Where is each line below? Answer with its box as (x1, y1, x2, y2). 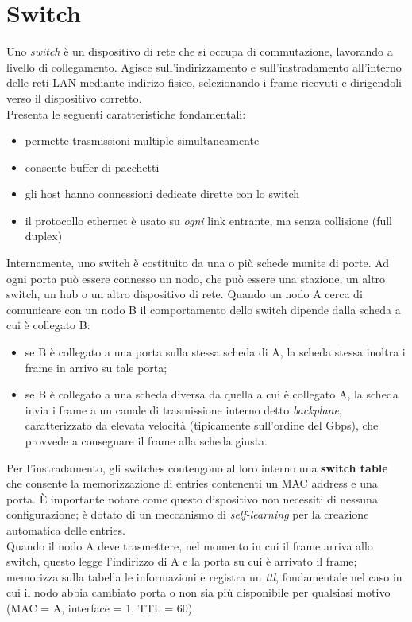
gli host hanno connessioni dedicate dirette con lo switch (25, 185, 300, 202)
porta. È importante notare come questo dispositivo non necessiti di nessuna (6, 490, 378, 507)
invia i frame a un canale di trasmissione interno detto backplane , (25, 401, 342, 418)
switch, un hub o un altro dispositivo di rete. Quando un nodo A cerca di (6, 286, 363, 302)
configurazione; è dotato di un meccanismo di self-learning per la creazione (6, 506, 369, 523)
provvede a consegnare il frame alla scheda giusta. (25, 433, 268, 449)
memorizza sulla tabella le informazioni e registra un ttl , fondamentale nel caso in (6, 568, 402, 585)
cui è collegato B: (6, 317, 90, 333)
